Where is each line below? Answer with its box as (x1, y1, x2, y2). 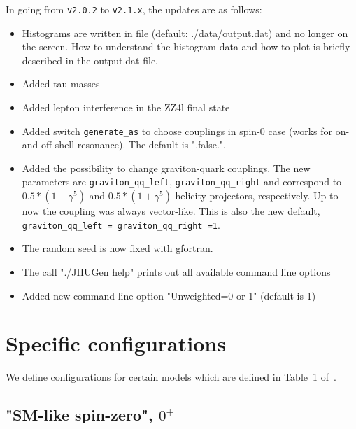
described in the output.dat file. (22, 52, 159, 67)
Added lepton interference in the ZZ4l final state (22, 100, 230, 115)
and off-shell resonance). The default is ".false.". (22, 137, 226, 152)
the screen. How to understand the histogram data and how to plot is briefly (22, 39, 350, 54)
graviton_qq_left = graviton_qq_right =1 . (22, 217, 220, 232)
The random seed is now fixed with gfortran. (22, 241, 213, 255)
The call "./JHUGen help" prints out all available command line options (22, 264, 331, 279)
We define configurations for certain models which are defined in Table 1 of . (6, 370, 336, 384)
